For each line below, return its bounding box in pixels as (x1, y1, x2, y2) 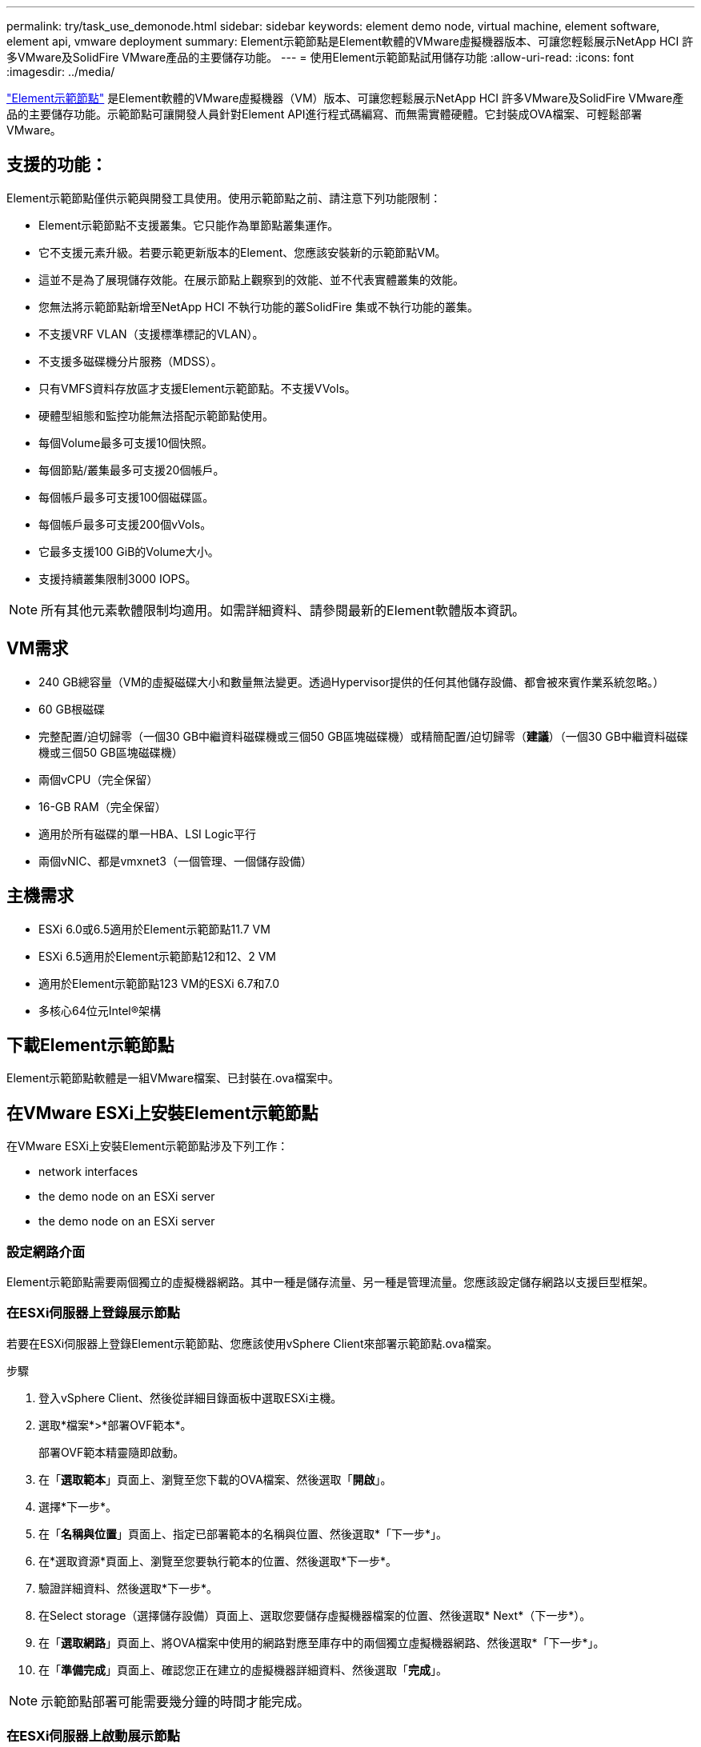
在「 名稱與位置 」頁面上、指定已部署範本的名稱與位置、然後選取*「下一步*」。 (38, 1526, 448, 1541)
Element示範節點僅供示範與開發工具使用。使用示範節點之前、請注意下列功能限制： (6, 190, 442, 205)
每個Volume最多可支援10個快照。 (38, 435, 213, 450)
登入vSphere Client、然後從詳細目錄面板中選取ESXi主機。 (38, 1390, 342, 1405)
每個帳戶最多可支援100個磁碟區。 (38, 490, 214, 504)
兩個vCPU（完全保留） (38, 772, 158, 786)
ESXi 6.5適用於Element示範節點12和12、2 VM (38, 949, 276, 963)
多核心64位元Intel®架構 (38, 1003, 162, 1017)
